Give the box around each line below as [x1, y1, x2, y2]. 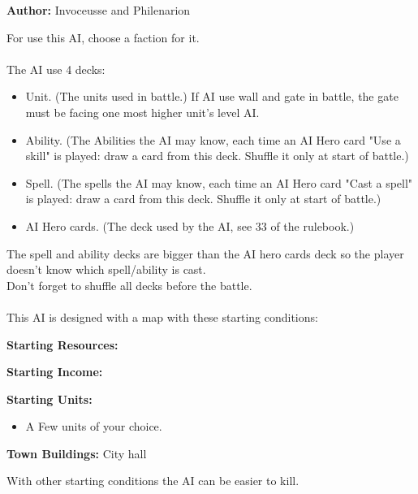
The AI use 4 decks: [6, 60, 106, 77]
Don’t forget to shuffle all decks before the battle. [6, 276, 252, 293]
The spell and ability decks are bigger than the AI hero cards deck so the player [6, 245, 404, 262]
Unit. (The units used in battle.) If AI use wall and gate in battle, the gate [25, 88, 399, 105]
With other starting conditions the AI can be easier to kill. [6, 472, 299, 489]
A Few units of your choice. [25, 418, 162, 435]
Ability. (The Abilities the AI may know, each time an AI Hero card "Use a [25, 131, 401, 148]
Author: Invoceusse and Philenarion [6, 2, 191, 18]
